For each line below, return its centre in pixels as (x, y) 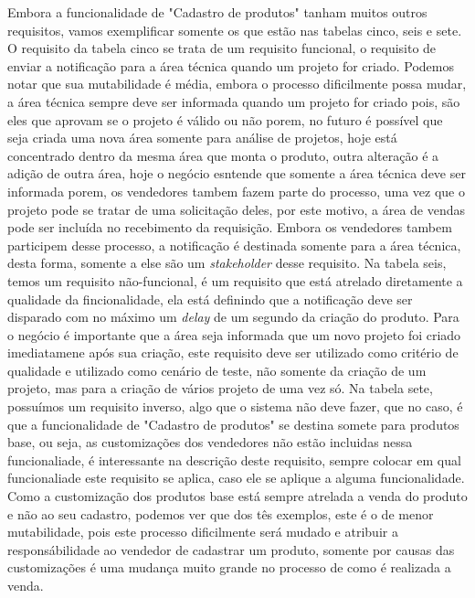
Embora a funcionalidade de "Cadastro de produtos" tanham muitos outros (217, 12)
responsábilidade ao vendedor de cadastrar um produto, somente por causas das (231, 549)
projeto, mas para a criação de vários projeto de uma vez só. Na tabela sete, (220, 388)
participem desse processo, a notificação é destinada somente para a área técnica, (234, 245)
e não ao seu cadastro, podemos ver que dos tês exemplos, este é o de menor (221, 513)
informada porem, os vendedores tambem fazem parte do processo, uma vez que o (236, 191)
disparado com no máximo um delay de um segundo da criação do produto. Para (233, 317)
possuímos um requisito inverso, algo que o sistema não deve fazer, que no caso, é (235, 406)
